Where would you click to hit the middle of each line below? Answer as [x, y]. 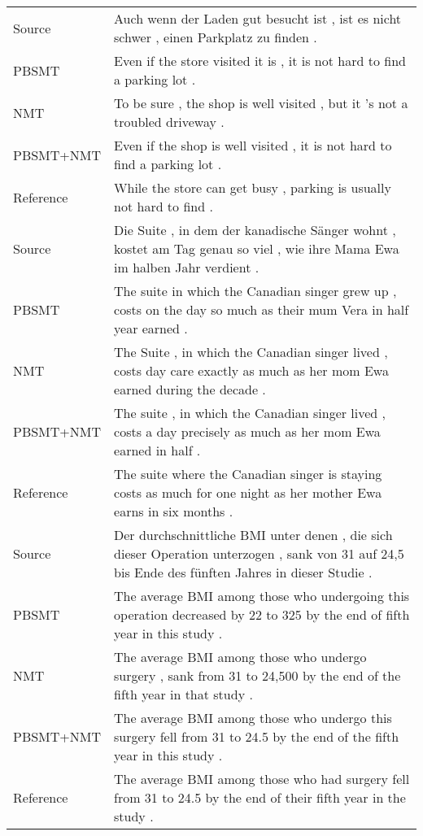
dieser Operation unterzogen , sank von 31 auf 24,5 [259, 553]
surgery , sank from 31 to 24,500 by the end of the [257, 675]
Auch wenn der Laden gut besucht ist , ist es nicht [258, 18]
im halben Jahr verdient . [187, 267]
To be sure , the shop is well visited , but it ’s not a [261, 103]
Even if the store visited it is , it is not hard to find [260, 61]
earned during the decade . [190, 389]
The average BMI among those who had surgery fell [262, 779]
